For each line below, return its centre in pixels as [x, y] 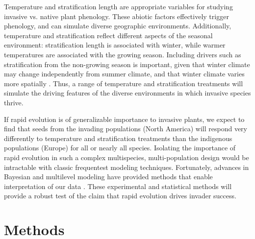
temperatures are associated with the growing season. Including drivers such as [123, 54]
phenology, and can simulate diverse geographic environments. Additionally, [118, 26]
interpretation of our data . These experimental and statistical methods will [118, 186]
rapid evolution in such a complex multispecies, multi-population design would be [127, 157]
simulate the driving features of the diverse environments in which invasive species [127, 93]
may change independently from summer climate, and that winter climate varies [124, 74]
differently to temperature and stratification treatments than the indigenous [118, 138]
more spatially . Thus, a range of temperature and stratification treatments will [124, 83]
